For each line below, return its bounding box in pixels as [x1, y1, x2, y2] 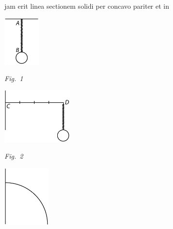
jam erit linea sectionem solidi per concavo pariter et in [4, 1, 170, 11]
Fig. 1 [4, 73, 23, 83]
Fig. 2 [4, 151, 23, 161]
